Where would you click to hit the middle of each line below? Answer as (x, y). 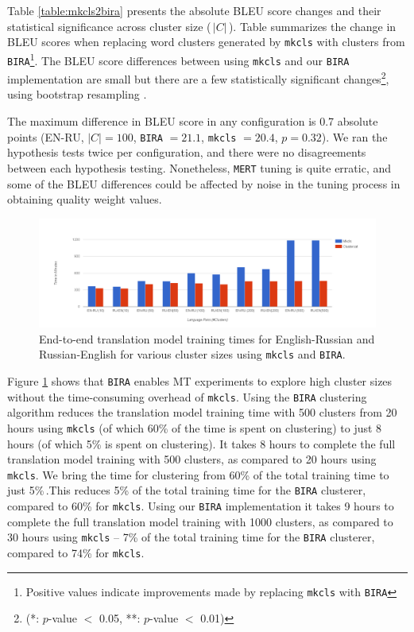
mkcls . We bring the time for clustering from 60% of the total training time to (198, 474)
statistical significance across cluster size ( (109, 26)
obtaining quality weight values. (85, 199)
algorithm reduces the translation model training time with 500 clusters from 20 (202, 412)
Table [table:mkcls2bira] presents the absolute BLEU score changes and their (194, 10)
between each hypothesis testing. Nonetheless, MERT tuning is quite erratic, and (199, 167)
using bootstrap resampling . (77, 94)
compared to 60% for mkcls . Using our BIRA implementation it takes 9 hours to (201, 506)
